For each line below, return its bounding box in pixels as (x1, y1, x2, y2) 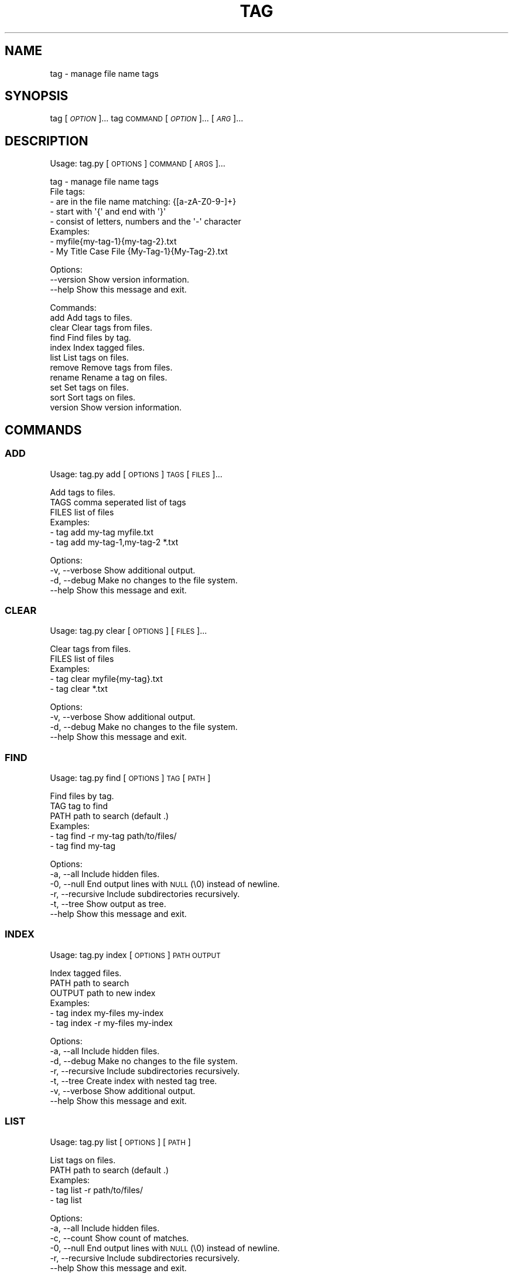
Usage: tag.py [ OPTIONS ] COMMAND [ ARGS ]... (50, 158, 225, 169)
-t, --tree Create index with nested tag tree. (50, 1075, 217, 1086)
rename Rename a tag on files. (50, 372, 167, 383)
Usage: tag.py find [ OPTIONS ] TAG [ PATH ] (50, 773, 211, 783)
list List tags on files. (50, 352, 129, 363)
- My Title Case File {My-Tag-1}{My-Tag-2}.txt (50, 246, 228, 257)
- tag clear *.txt (50, 684, 108, 694)
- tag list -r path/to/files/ (50, 1184, 143, 1195)
